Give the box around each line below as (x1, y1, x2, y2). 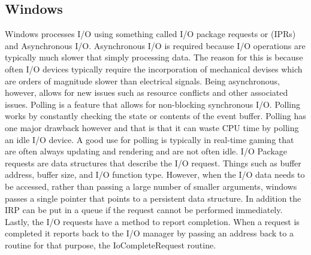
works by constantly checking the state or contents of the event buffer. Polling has (5, 110, 306, 122)
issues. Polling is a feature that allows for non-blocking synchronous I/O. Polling (5, 98, 301, 110)
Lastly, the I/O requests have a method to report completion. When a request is (5, 215, 300, 227)
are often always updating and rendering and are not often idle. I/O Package (5, 145, 288, 157)
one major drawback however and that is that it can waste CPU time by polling (5, 121, 299, 133)
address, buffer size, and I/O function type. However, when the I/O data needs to (5, 168, 305, 181)
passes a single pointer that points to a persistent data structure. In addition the (5, 192, 301, 204)
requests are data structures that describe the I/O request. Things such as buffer (5, 156, 301, 169)
